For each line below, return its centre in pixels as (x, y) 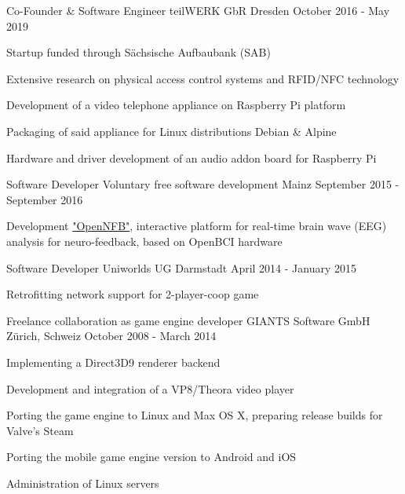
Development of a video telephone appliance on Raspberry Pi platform (176, 105)
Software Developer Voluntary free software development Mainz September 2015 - (203, 184)
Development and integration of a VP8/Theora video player (150, 388)
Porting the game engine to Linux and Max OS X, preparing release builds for (195, 415)
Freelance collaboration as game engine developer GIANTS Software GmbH (188, 320)
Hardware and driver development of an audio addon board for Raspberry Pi (192, 157)
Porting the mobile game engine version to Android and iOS (151, 457)
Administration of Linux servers (83, 483)
